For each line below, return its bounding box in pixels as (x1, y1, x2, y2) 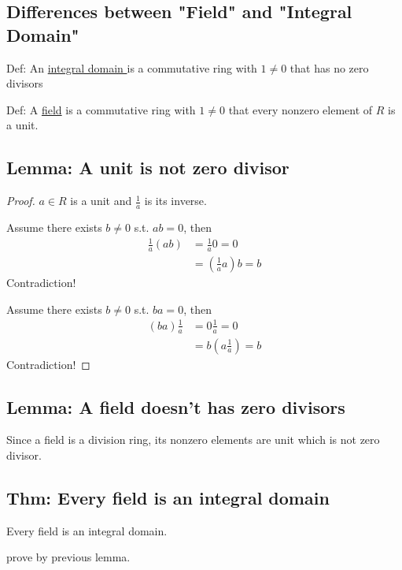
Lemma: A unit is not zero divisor (6, 155, 290, 180)
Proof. (6, 192, 35, 209)
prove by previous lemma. (6, 549, 131, 565)
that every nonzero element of (228, 101, 373, 117)
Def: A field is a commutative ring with (6, 101, 196, 117)
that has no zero (290, 59, 369, 76)
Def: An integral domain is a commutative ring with (6, 59, 257, 76)
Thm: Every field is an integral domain (6, 485, 330, 509)
